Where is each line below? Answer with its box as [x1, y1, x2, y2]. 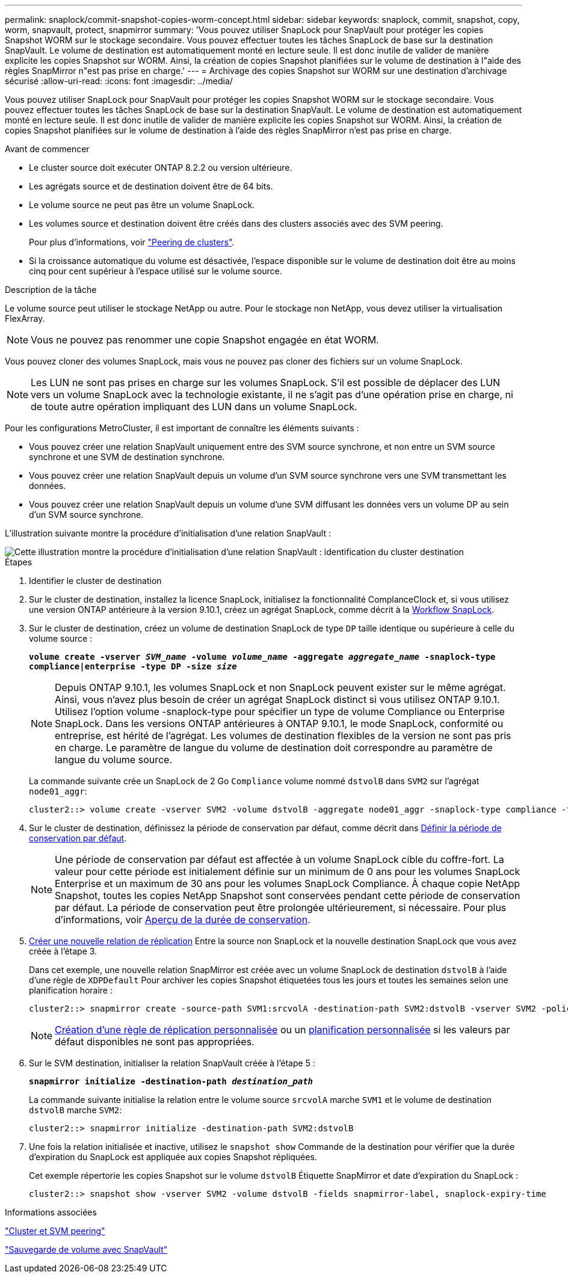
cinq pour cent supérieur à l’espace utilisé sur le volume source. [29, 266, 282, 276]
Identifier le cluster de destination [29, 576, 162, 586]
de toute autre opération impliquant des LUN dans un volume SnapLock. [31, 401, 357, 413]
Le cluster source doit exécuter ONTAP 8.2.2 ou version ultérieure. [29, 162, 292, 173]
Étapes [5, 557, 32, 567]
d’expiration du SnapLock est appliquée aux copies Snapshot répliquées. [29, 1152, 317, 1162]
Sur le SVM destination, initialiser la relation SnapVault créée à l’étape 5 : [29, 1058, 315, 1068]
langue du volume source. [55, 754, 173, 766]
